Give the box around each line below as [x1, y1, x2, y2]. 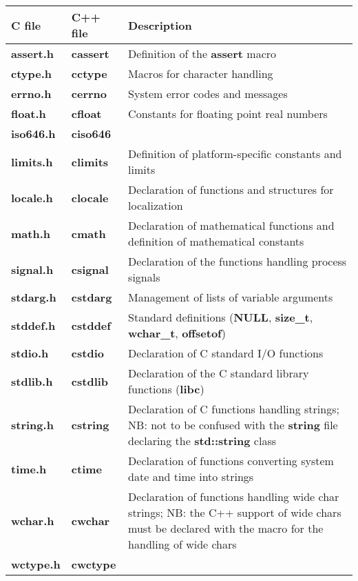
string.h [11, 417, 54, 433]
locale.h [11, 189, 53, 206]
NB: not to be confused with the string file [128, 417, 338, 433]
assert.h [11, 46, 54, 61]
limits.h [11, 153, 53, 170]
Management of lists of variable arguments [128, 289, 333, 305]
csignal [71, 261, 109, 277]
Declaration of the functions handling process [128, 253, 347, 269]
